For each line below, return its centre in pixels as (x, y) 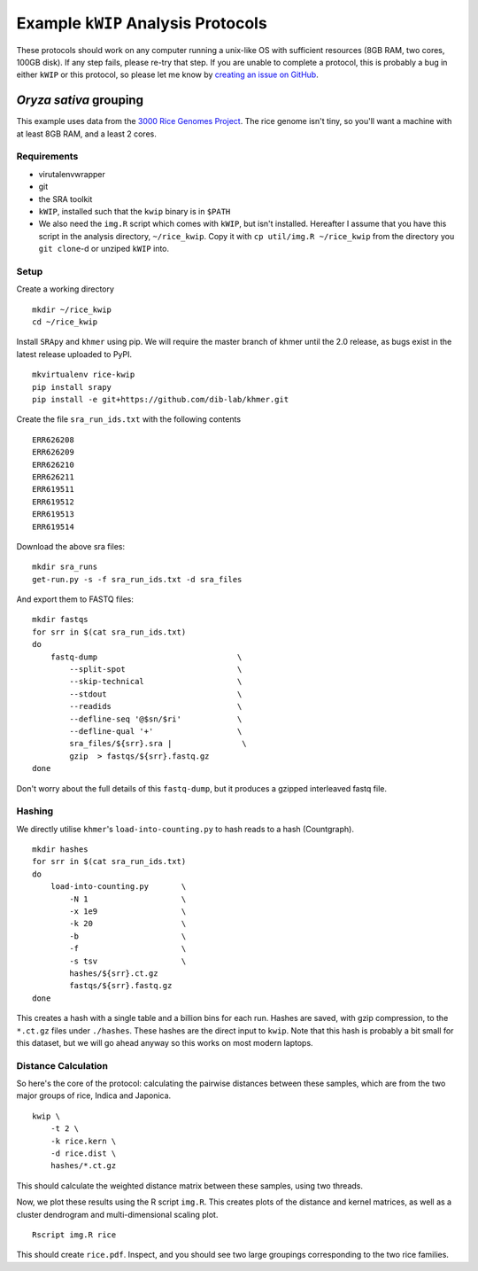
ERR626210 (53, 464)
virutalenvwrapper (72, 174)
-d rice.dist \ (83, 1154)
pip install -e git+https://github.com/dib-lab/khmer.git (161, 399)
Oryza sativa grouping (80, 101)
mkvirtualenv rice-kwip (84, 375)
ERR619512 (53, 502)
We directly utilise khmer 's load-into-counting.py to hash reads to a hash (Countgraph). (185, 829)
